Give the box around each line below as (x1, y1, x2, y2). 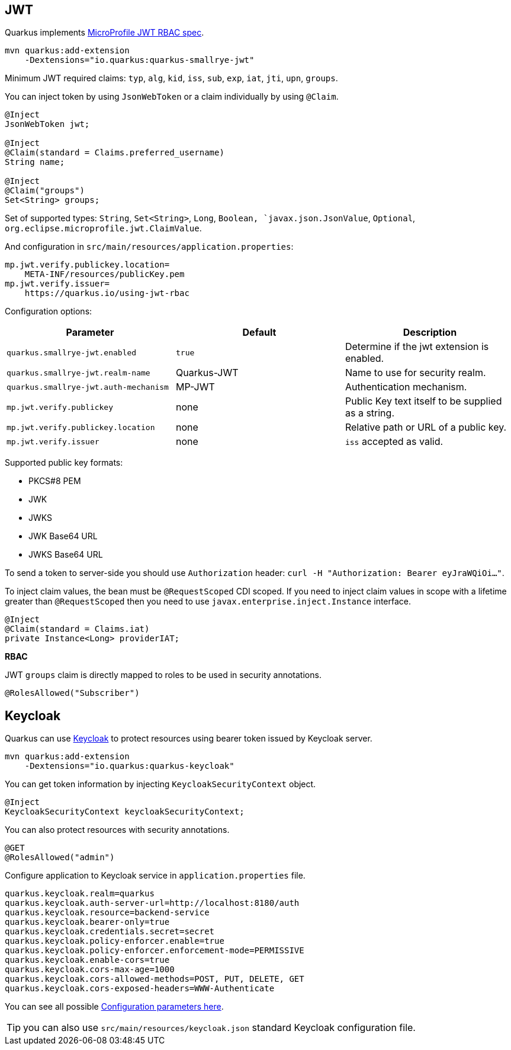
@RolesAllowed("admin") (5, 852, 115, 863)
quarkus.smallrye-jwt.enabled (7, 348, 137, 357)
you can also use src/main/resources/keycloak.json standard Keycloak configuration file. (23, 1022, 416, 1034)
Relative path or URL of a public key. (345, 421, 507, 434)
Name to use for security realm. (345, 367, 486, 379)
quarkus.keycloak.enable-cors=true (5, 955, 170, 965)
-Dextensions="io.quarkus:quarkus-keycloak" (24, 761, 234, 771)
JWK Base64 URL (28, 531, 98, 542)
